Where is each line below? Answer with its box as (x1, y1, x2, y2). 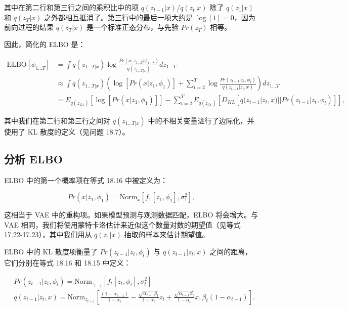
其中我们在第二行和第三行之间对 (4, 115, 110, 125)
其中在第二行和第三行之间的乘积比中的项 (4, 2, 139, 12)
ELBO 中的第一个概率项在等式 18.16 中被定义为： (4, 174, 167, 185)
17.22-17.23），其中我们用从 (4, 229, 92, 240)
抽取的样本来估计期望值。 (124, 229, 209, 240)
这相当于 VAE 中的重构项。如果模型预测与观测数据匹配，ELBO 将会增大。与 (4, 209, 258, 220)
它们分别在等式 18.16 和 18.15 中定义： (4, 257, 131, 268)
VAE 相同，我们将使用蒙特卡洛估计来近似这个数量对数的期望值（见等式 (4, 219, 241, 230)
